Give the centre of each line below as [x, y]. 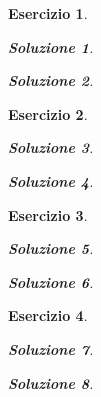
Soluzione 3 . [51, 147]
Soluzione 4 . [51, 180]
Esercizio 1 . [48, 13]
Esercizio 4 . [48, 315]
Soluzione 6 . [51, 281]
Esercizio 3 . [48, 214]
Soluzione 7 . [51, 348]
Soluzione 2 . [51, 80]
